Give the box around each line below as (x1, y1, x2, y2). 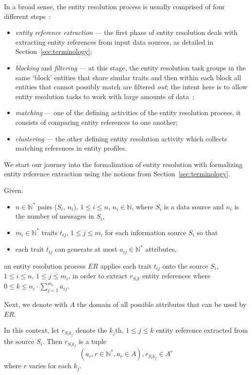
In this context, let (4, 325, 60, 335)
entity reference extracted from (156, 325, 248, 335)
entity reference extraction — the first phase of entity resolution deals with (15, 27, 238, 37)
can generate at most (55, 244, 118, 254)
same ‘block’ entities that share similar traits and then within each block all (15, 72, 241, 82)
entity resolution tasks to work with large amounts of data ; (15, 91, 195, 101)
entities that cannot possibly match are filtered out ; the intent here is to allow (15, 82, 248, 92)
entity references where (142, 271, 211, 281)
